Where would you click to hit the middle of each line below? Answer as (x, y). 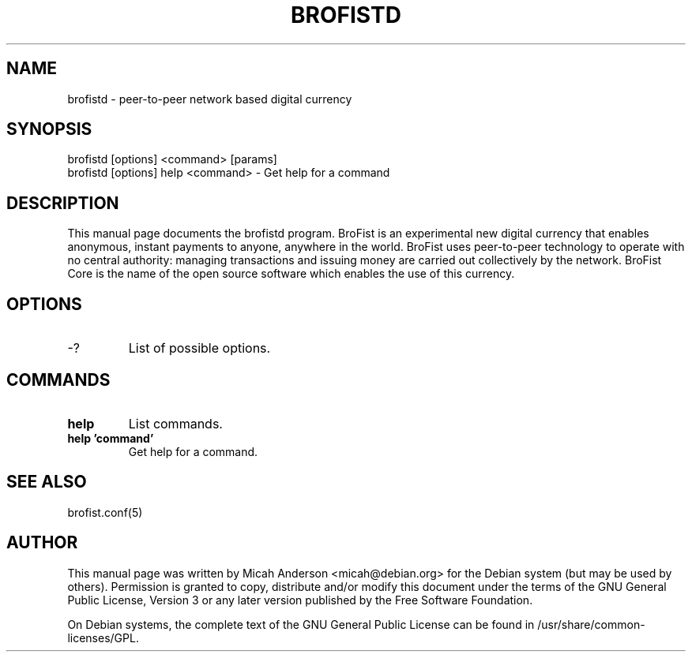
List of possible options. (199, 348)
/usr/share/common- (591, 624)
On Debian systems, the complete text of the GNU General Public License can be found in (301, 624)
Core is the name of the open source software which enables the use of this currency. (291, 274)
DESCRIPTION (63, 203)
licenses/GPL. (103, 637)
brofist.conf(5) (105, 512)
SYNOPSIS (49, 129)
